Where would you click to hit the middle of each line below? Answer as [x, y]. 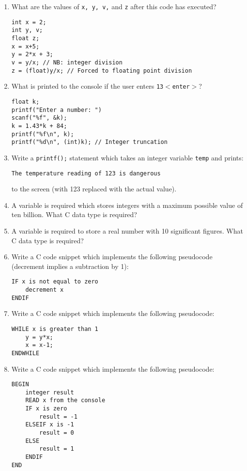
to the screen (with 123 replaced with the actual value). [94, 189]
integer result [50, 392]
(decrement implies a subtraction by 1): [70, 266]
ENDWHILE [25, 353]
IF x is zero [46, 409]
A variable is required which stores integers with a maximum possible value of [127, 205]
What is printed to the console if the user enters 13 [87, 86]
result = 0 [57, 433]
